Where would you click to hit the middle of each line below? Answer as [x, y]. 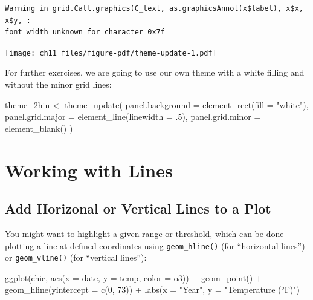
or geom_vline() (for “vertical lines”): [76, 257]
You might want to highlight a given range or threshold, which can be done [144, 233]
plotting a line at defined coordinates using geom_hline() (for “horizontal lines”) [155, 245]
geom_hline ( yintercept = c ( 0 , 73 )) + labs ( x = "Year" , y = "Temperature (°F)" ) [152, 289]
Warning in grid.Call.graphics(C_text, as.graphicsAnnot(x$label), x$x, [154, 8]
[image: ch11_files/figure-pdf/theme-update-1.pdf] [111, 53]
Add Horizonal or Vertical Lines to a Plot [138, 208]
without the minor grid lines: [58, 84]
